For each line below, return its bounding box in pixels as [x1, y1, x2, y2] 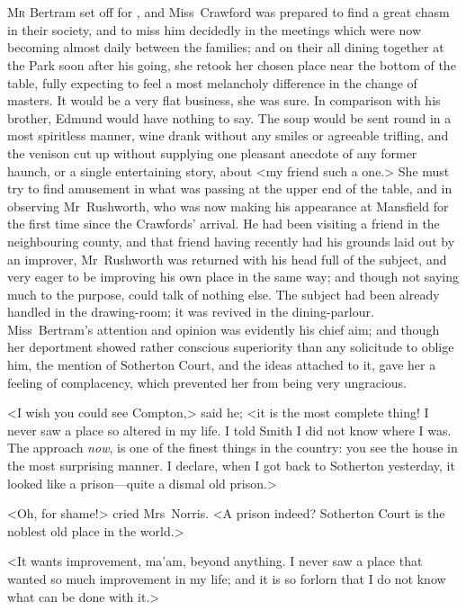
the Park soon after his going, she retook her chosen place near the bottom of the [7, 55, 456, 74]
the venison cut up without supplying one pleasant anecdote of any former [7, 143, 417, 162]
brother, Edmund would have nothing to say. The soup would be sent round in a [7, 108, 452, 127]
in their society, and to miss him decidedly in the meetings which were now [7, 20, 422, 39]
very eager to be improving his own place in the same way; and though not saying [7, 267, 459, 286]
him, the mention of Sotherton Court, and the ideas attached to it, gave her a [7, 355, 436, 374]
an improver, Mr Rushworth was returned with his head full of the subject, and [7, 249, 447, 268]
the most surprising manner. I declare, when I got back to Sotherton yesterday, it [7, 456, 455, 475]
